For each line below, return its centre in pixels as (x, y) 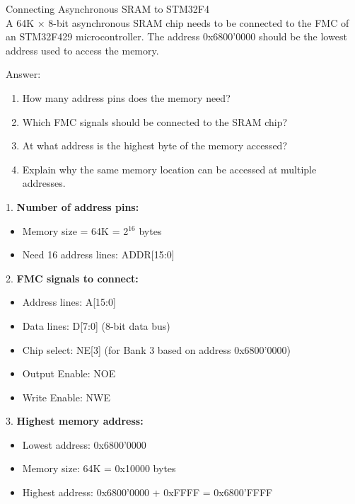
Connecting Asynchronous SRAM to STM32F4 (107, 8)
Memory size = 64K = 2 (75, 230)
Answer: (23, 74)
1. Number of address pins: (72, 206)
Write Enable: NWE (66, 397)
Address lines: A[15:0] (69, 302)
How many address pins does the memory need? (126, 97)
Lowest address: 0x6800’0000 (84, 444)
